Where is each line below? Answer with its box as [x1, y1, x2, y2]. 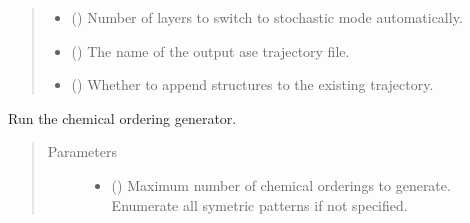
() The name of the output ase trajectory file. [71, 40, 350, 61]
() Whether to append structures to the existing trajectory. [71, 74, 434, 95]
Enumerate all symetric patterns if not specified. [111, 194, 408, 215]
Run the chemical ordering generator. [8, 107, 237, 128]
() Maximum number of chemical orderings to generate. [111, 174, 451, 195]
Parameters [47, 141, 117, 162]
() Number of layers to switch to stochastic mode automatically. [71, 7, 463, 27]
